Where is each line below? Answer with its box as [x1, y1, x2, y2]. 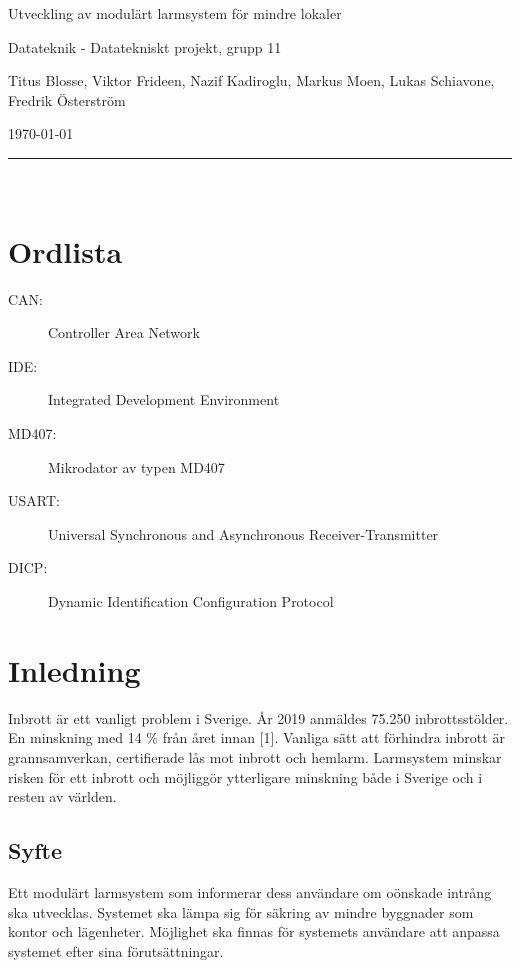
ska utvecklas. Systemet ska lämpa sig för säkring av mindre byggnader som [8, 901, 474, 922]
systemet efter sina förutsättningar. [8, 940, 224, 961]
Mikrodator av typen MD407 [48, 456, 225, 477]
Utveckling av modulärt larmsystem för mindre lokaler [8, 3, 342, 23]
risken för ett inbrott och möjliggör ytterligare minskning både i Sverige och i [8, 766, 483, 787]
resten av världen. [8, 786, 117, 807]
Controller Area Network [48, 322, 200, 343]
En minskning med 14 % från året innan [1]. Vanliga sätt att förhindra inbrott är [8, 727, 505, 748]
